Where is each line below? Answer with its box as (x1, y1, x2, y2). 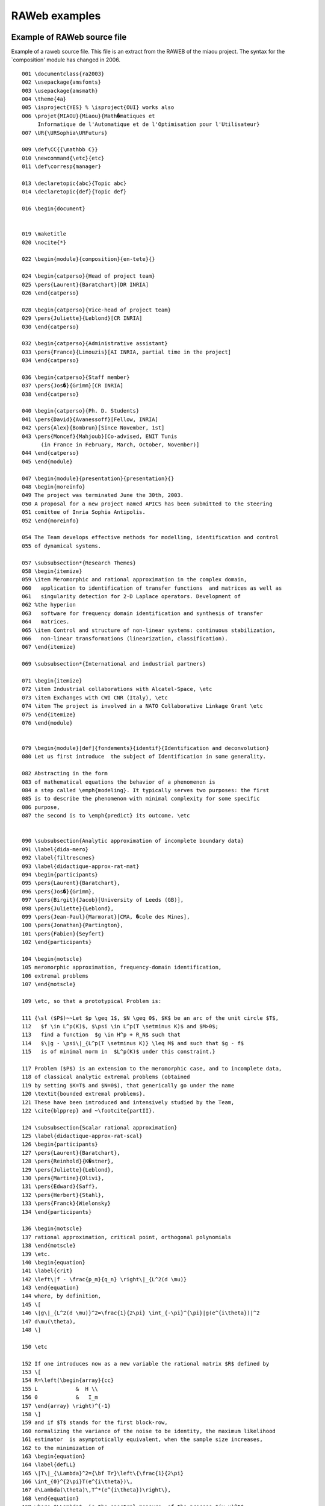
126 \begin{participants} (22, 1141, 99, 1148)
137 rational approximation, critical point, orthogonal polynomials (22, 1234, 232, 1240)
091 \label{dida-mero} (22, 846, 89, 852)
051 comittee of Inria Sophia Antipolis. (22, 509, 146, 516)
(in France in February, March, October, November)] (40, 442, 200, 448)
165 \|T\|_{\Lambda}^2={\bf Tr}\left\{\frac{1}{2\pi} (22, 1470, 184, 1476)
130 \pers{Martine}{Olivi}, (22, 1175, 105, 1182)
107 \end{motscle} (22, 981, 76, 988)
